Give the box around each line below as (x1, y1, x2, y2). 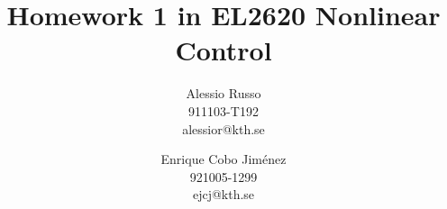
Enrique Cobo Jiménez (160, 150, 287, 168)
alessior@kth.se (182, 119, 265, 138)
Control (175, 32, 272, 68)
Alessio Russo (186, 84, 261, 103)
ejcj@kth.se (192, 185, 255, 204)
